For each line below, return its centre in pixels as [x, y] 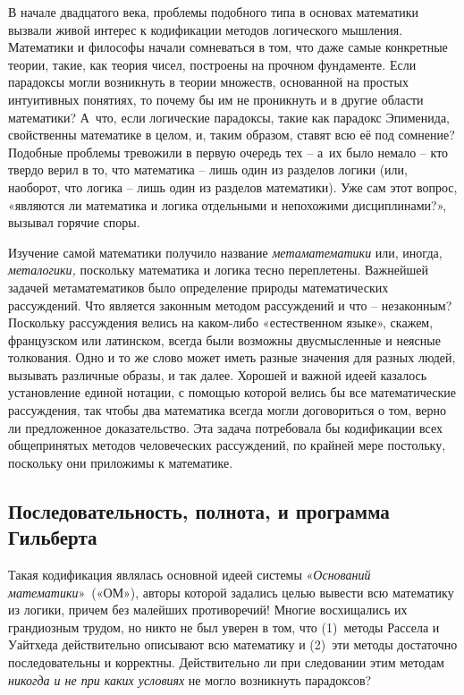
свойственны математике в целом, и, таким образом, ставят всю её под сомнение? [232, 135]
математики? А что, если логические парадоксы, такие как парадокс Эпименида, [229, 117]
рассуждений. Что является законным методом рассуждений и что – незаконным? [230, 305]
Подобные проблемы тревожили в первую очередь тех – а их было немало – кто [228, 152]
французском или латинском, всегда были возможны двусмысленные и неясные [224, 339]
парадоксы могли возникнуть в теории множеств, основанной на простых [208, 82]
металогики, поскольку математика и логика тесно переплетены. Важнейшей [218, 270]
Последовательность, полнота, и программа [199, 510]
